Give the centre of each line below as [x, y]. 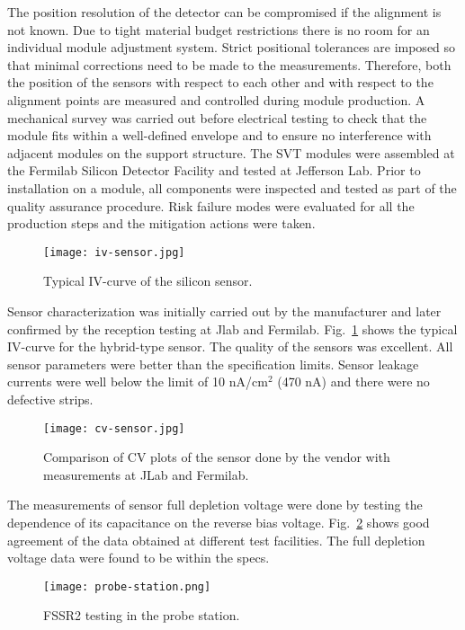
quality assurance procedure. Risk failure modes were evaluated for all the [211, 205]
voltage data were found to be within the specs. [139, 558]
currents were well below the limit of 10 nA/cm [138, 382]
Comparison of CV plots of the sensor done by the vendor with [217, 457]
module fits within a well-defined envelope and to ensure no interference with [219, 135]
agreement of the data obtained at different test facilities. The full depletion [216, 540]
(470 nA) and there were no [353, 382]
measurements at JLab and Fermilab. [146, 474]
